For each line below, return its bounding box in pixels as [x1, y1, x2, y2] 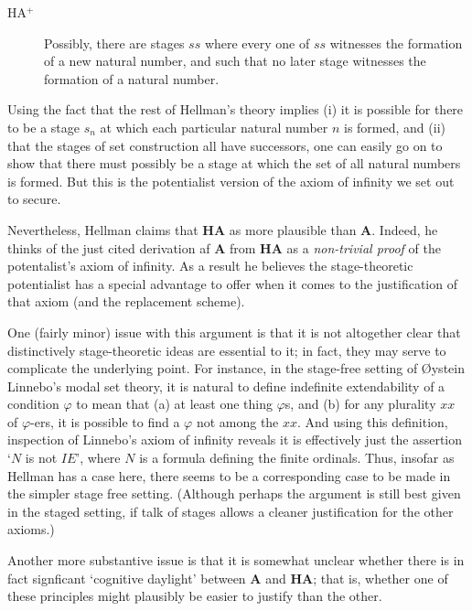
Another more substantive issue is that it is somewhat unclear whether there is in [7, 551, 465, 570]
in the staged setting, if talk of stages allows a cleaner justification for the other [7, 501, 454, 520]
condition [7, 394, 59, 413]
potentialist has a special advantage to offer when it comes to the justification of [7, 273, 457, 293]
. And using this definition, [297, 412, 448, 431]
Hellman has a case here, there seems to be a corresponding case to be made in [7, 466, 451, 485]
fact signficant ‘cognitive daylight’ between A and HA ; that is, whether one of [7, 568, 448, 587]
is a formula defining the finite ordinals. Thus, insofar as [139, 448, 455, 467]
